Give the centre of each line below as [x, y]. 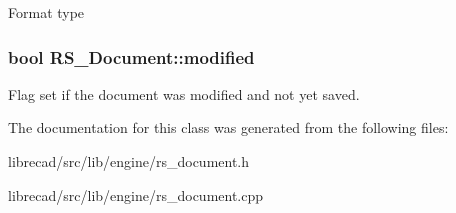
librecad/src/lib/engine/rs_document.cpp [136, 194]
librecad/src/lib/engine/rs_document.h [129, 161]
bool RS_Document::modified [131, 56]
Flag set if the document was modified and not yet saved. [184, 93]
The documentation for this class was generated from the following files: [228, 127]
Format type [46, 12]
